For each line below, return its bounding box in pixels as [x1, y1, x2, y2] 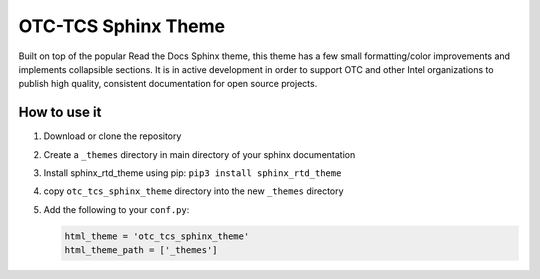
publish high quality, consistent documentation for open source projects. [18, 78, 318, 90]
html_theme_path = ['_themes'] [64, 245, 219, 256]
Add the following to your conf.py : [43, 203, 190, 215]
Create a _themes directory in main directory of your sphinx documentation [43, 148, 356, 160]
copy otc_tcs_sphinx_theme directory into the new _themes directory [43, 185, 344, 197]
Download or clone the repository [43, 130, 182, 142]
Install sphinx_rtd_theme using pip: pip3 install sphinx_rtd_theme [43, 167, 342, 179]
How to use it [18, 104, 102, 121]
